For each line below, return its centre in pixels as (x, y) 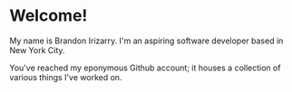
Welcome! (49, 16)
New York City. (37, 50)
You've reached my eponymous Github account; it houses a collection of (145, 68)
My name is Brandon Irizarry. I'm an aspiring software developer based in (146, 41)
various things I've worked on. (66, 77)
